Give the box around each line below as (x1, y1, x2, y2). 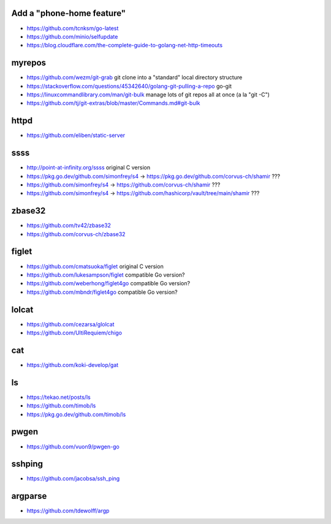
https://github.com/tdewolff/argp (26, 507, 110, 515)
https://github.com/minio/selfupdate (26, 33, 118, 40)
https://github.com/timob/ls (26, 402, 96, 409)
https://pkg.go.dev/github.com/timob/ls (26, 410, 126, 418)
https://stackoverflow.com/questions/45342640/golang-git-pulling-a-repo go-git (26, 82, 232, 90)
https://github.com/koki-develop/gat (26, 361, 119, 368)
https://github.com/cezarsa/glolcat (26, 320, 115, 328)
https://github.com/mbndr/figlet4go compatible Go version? (26, 288, 178, 296)
